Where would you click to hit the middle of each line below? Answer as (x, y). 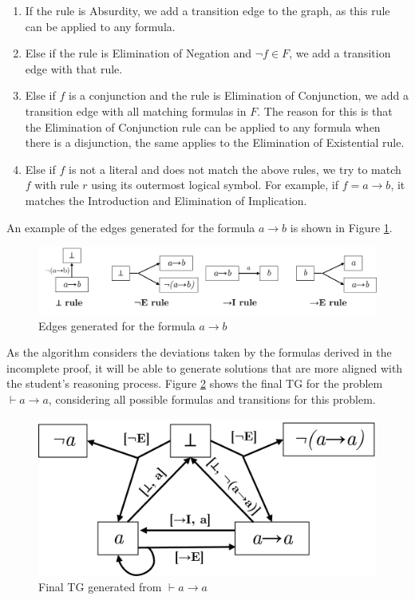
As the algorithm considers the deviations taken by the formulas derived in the (199, 352)
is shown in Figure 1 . (341, 227)
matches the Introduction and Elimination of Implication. (166, 200)
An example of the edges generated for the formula (131, 227)
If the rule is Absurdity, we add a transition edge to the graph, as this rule (207, 10)
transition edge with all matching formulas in (136, 111)
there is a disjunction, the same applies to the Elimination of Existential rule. (215, 142)
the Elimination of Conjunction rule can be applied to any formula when (203, 126)
